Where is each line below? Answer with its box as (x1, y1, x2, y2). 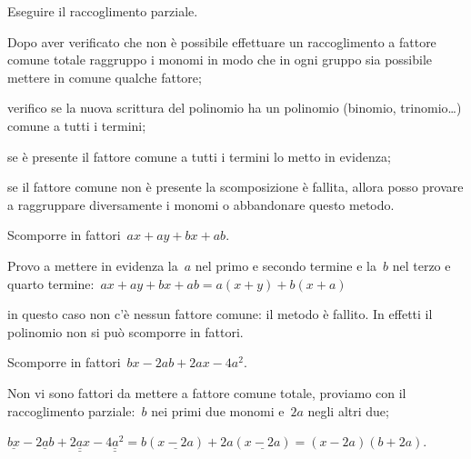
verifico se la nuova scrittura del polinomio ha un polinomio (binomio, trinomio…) (7, 98, 462, 117)
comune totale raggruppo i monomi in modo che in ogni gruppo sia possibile (7, 50, 433, 69)
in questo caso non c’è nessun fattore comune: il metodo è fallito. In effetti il (7, 304, 433, 324)
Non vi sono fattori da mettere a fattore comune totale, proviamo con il (7, 383, 406, 402)
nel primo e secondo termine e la (195, 255, 377, 274)
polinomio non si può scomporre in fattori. (7, 322, 244, 341)
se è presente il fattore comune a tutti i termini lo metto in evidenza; (7, 146, 391, 165)
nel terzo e (392, 255, 451, 274)
